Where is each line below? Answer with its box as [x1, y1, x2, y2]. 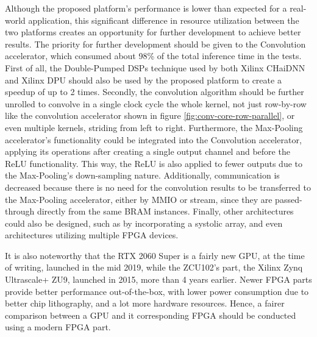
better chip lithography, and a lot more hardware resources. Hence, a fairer [5, 297, 285, 310]
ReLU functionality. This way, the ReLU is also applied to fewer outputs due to [5, 157, 303, 169]
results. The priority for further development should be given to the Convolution [5, 37, 306, 50]
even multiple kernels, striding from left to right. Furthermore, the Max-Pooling [5, 121, 303, 133]
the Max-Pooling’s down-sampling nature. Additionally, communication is [5, 169, 280, 182]
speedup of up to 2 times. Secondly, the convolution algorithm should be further [5, 85, 304, 98]
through [5, 205, 35, 218]
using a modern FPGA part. [5, 321, 111, 333]
